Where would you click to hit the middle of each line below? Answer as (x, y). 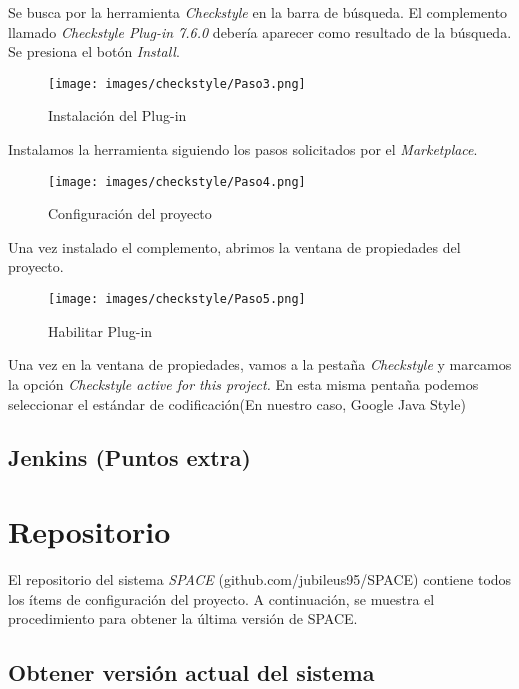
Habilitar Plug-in (100, 330)
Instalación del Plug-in (117, 115)
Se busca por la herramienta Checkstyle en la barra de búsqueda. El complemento (258, 12)
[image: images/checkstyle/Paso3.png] (177, 83)
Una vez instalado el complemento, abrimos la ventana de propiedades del (234, 246)
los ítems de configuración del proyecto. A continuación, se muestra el (221, 598)
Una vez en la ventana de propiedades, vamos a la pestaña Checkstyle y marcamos (260, 364)
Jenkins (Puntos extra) (129, 457)
